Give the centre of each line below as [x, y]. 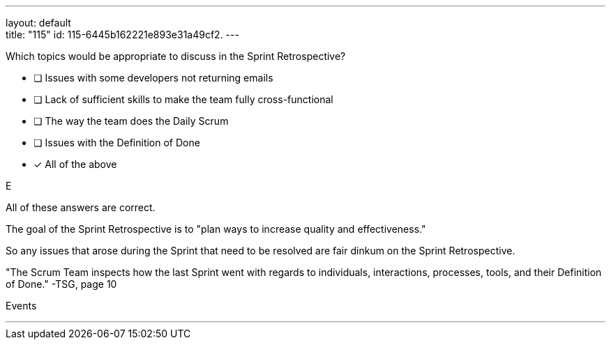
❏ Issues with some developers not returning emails [153, 78]
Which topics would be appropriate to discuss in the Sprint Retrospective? [176, 56]
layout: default [38, 23]
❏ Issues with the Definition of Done [117, 143]
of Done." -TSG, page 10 [61, 284]
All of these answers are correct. [81, 207]
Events [21, 306]
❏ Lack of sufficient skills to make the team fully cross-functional [183, 99]
